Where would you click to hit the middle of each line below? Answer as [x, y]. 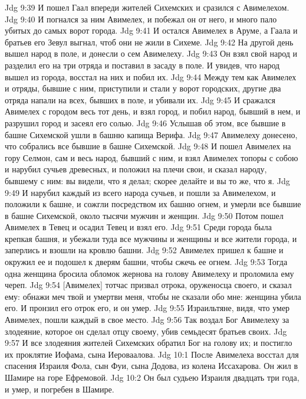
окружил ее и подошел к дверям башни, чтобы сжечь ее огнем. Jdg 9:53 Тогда [146, 262]
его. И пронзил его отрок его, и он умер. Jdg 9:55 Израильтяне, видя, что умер [147, 308]
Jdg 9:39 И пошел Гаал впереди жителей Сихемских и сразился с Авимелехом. [147, 7]
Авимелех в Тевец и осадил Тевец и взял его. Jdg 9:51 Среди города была [138, 227]
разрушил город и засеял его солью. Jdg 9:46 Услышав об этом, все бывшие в [145, 122]
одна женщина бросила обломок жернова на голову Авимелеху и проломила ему [149, 273]
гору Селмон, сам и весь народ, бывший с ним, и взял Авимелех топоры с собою [152, 157]
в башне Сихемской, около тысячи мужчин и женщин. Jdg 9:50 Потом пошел [144, 215]
